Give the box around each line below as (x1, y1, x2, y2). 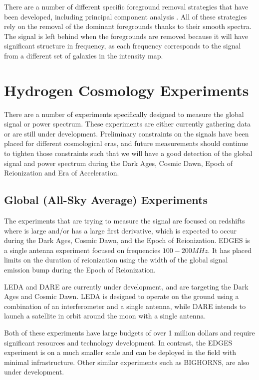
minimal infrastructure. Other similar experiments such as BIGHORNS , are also (4, 356, 250, 367)
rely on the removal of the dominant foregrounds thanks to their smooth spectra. (4, 21, 252, 31)
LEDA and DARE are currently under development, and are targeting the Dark (4, 281, 249, 291)
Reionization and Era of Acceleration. (4, 167, 119, 178)
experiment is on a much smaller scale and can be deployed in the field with (4, 347, 236, 357)
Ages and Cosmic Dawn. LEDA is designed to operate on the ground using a (4, 291, 239, 301)
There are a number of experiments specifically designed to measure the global (4, 108, 244, 119)
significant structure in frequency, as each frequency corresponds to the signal (4, 40, 241, 51)
